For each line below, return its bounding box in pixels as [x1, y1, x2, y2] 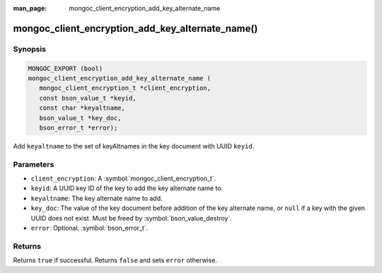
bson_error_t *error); [39, 124, 118, 132]
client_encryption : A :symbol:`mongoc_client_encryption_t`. [30, 174, 216, 183]
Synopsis [13, 44, 46, 54]
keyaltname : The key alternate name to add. [30, 194, 163, 202]
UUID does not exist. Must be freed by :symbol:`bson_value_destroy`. [30, 214, 233, 222]
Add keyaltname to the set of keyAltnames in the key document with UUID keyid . [13, 141, 255, 150]
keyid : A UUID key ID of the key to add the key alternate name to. [30, 184, 224, 192]
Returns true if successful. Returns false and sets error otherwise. [13, 256, 217, 265]
